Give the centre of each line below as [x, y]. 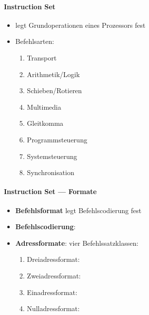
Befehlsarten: [35, 41]
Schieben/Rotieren [54, 90]
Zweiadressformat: [54, 275]
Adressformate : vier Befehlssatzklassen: [77, 243]
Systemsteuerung [52, 156]
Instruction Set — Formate [50, 191]
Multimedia [44, 107]
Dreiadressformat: [53, 259]
